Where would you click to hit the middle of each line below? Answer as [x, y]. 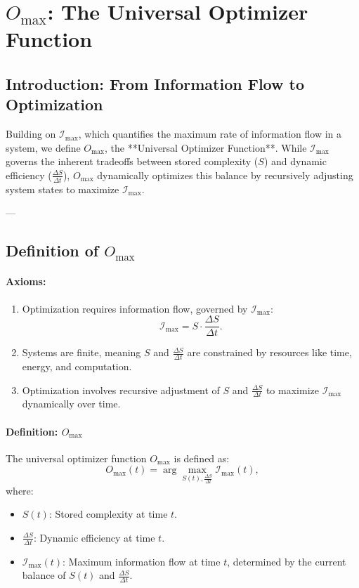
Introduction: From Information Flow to [155, 83]
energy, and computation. [77, 366]
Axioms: [26, 281]
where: [20, 490]
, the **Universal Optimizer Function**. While [206, 147]
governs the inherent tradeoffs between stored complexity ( [132, 161]
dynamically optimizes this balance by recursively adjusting [225, 175]
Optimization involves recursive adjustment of [121, 390]
